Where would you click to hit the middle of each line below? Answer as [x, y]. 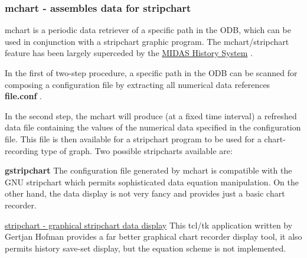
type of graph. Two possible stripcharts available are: [137, 150]
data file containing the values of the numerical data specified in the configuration [153, 127]
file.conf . [23, 96]
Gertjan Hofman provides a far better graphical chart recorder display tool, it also [153, 236]
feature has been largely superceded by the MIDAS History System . [129, 53]
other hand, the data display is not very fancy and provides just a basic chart [145, 193]
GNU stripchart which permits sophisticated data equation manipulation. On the [152, 182]
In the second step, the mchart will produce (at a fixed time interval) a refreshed [151, 115]
